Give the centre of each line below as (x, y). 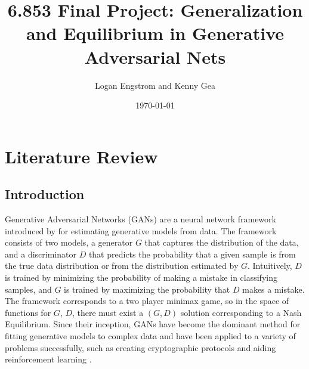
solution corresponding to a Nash (241, 312)
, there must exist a (108, 312)
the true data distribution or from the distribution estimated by (122, 266)
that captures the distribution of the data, (222, 242)
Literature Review (81, 156)
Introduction (45, 194)
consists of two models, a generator (69, 242)
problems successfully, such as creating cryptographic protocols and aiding (140, 347)
